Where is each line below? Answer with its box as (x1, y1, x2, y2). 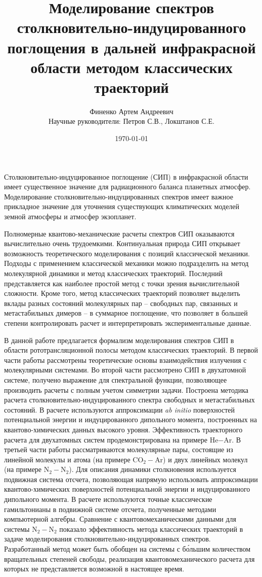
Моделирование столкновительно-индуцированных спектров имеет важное (4, 191, 233, 201)
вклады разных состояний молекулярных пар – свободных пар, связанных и (4, 297, 238, 308)
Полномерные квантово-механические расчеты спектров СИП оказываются (4, 228, 235, 239)
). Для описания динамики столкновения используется (69, 464, 236, 474)
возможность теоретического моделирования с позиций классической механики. (4, 248, 250, 258)
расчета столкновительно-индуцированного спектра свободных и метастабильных (4, 394, 255, 405)
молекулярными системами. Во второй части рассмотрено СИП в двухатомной (4, 364, 246, 375)
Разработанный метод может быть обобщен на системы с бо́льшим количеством (4, 544, 251, 554)
